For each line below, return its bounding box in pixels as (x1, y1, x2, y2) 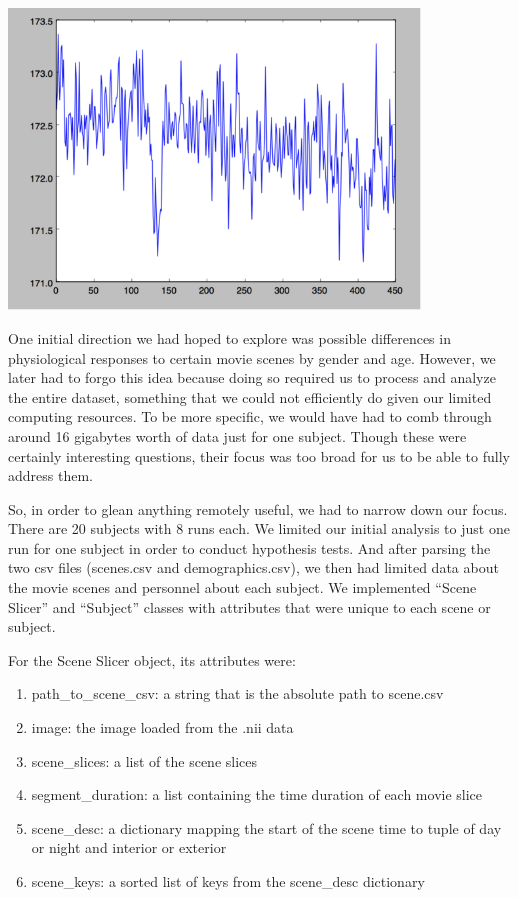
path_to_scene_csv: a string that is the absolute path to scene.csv (31, 683, 444, 704)
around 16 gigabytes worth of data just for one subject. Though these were (8, 425, 467, 446)
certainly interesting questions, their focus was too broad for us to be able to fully (8, 445, 510, 466)
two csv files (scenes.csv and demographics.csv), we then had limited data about (8, 557, 499, 578)
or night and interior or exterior (31, 837, 227, 858)
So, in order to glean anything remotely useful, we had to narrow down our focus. (8, 498, 508, 519)
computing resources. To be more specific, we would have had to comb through (8, 406, 492, 427)
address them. (8, 465, 93, 486)
